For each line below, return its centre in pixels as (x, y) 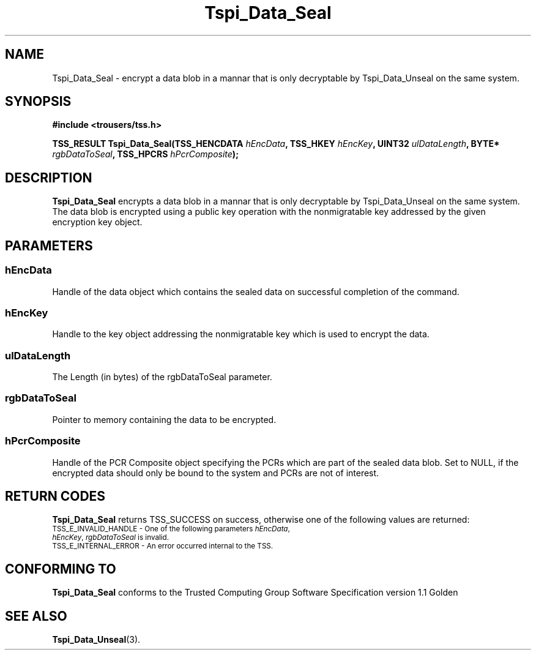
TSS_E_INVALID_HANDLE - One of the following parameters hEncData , (171, 529)
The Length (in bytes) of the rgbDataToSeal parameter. (162, 377)
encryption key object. (97, 222)
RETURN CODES (55, 496)
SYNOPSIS (38, 102)
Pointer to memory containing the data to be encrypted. (164, 419)
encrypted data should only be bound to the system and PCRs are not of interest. (216, 473)
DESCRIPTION (49, 178)
